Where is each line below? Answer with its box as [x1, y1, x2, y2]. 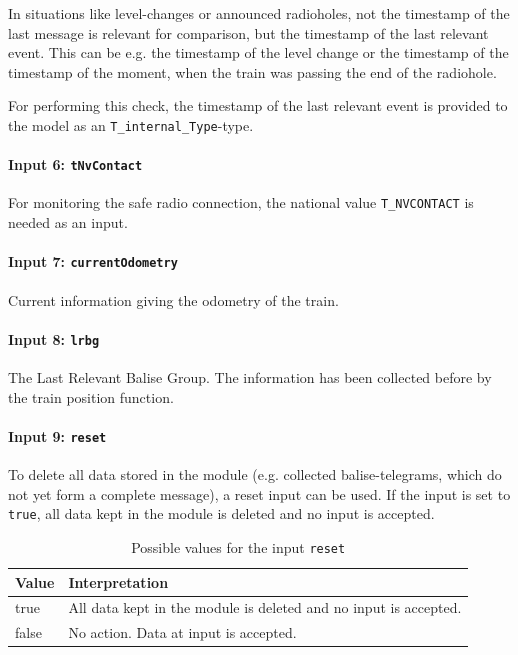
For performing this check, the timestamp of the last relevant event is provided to [8, 95, 508, 116]
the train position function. [8, 386, 174, 407]
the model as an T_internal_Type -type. [8, 114, 254, 135]
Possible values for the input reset [131, 536, 346, 557]
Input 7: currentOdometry [8, 251, 178, 272]
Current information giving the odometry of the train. [8, 289, 339, 310]
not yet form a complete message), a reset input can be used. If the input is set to [8, 483, 511, 504]
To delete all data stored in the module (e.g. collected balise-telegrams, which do [8, 464, 502, 485]
